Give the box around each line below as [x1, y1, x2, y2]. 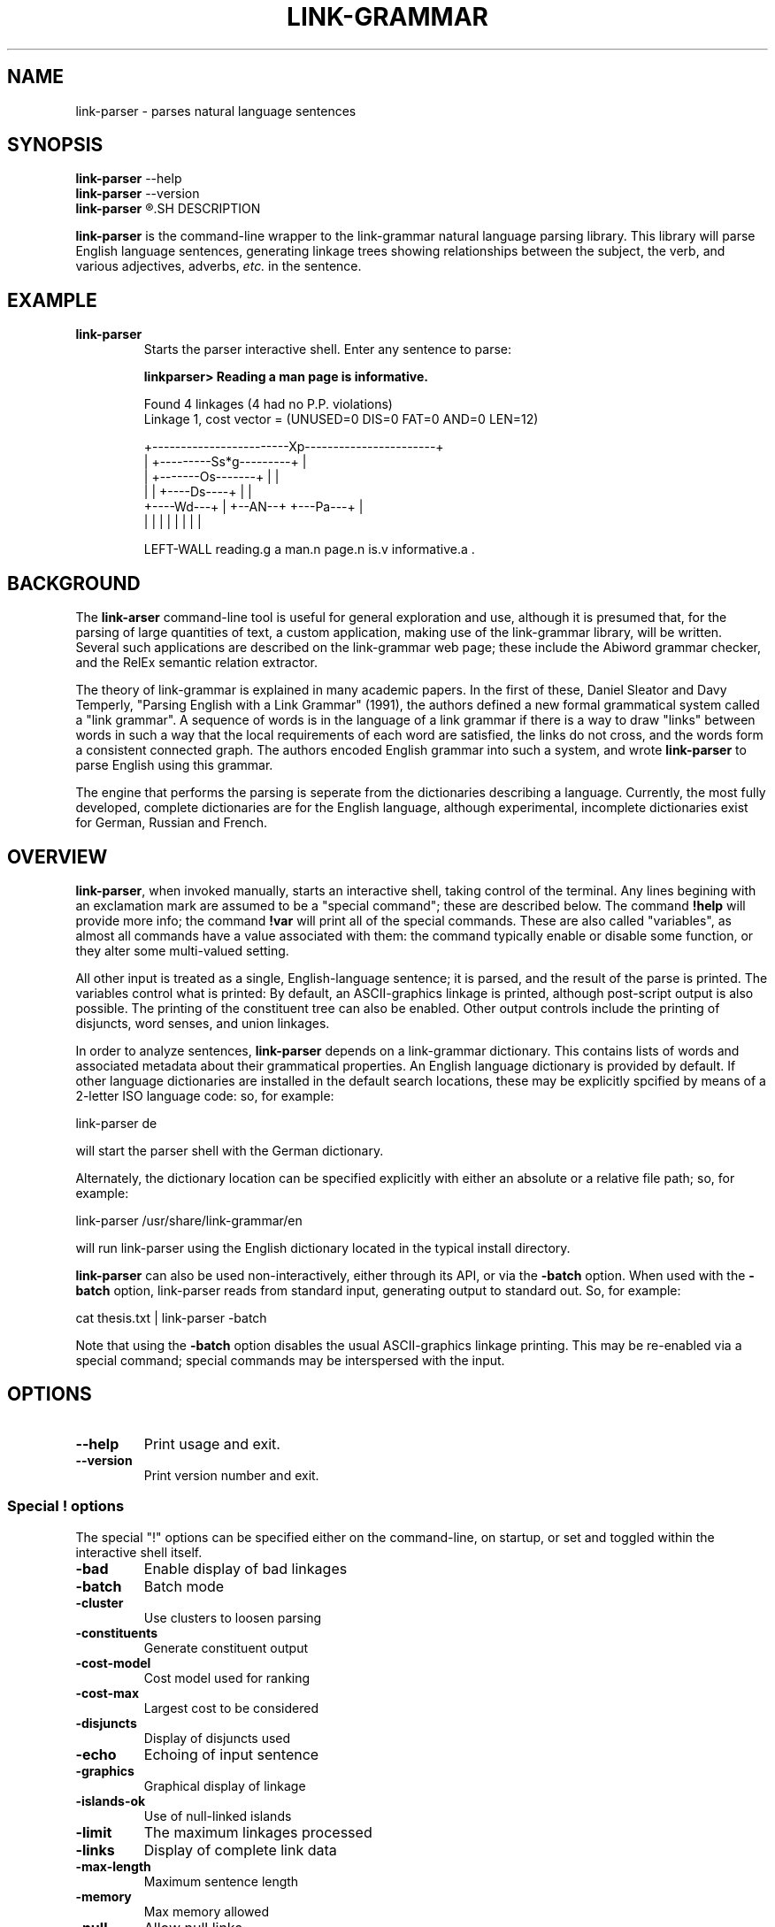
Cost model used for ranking [143, 1670, 311, 1685]
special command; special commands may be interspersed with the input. [75, 1352, 505, 1368]
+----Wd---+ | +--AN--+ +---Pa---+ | [143, 499, 364, 515]
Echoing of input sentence [143, 1745, 319, 1763]
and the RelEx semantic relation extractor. [75, 655, 318, 671]
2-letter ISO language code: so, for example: [75, 1087, 334, 1103]
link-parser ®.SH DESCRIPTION [75, 201, 261, 217]
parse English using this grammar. [75, 757, 273, 773]
